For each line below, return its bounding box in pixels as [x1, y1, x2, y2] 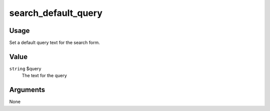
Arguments [9, 86, 45, 94]
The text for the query [21, 73, 67, 79]
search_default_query [9, 7, 102, 18]
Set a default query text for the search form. [9, 40, 100, 46]
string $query [9, 65, 41, 72]
